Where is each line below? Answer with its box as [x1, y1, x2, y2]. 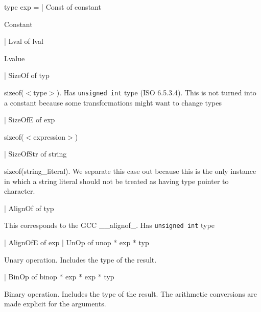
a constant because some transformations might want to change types [4, 97, 222, 108]
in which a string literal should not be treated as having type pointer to [4, 175, 229, 186]
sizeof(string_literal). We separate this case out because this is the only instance [4, 166, 256, 176]
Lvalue [4, 53, 25, 63]
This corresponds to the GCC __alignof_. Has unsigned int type [4, 220, 215, 230]
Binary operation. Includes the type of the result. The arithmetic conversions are [4, 288, 257, 299]
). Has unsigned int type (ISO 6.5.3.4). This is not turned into [56, 87, 256, 97]
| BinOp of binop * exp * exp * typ [4, 271, 114, 282]
